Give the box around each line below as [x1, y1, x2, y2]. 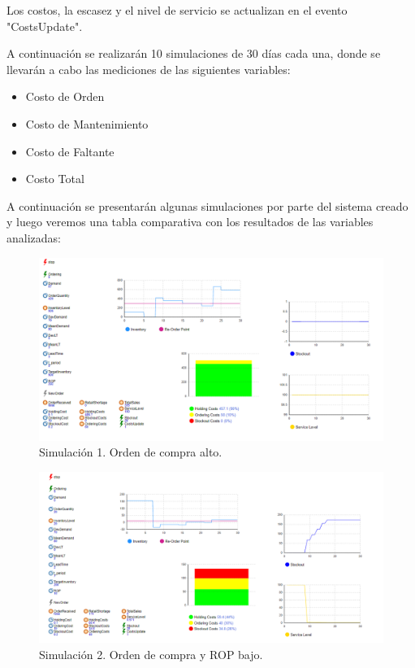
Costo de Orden [25, 88, 105, 105]
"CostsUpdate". [6, 17, 83, 34]
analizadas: [6, 229, 61, 246]
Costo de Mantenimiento [25, 115, 149, 132]
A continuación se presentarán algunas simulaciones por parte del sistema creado [6, 197, 409, 214]
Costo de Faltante [25, 142, 115, 159]
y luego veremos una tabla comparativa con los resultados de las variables [6, 213, 374, 230]
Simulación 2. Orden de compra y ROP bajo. [39, 645, 263, 662]
